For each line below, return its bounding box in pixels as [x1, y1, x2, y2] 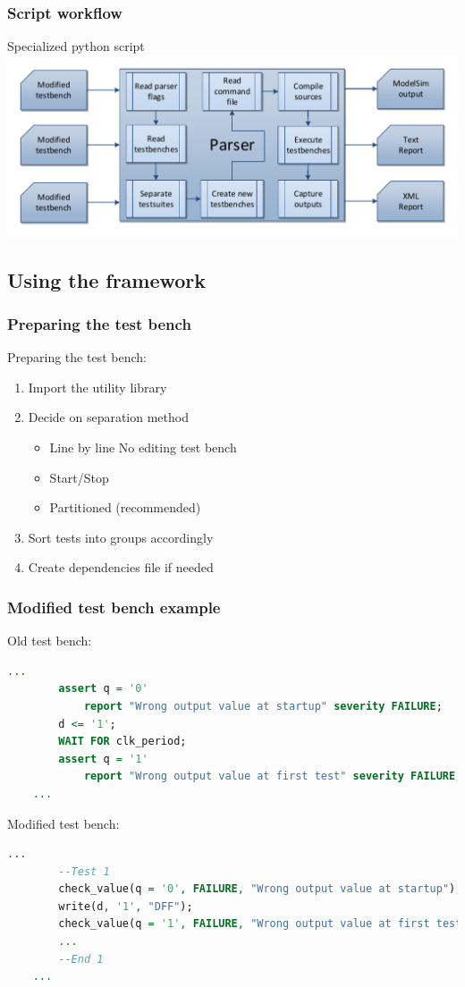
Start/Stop [49, 468, 109, 486]
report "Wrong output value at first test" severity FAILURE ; [83, 770, 462, 783]
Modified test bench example [7, 595, 221, 618]
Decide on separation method [28, 408, 189, 426]
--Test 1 [58, 865, 110, 878]
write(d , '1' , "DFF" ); [58, 899, 193, 913]
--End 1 [58, 952, 104, 966]
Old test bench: [7, 631, 92, 650]
